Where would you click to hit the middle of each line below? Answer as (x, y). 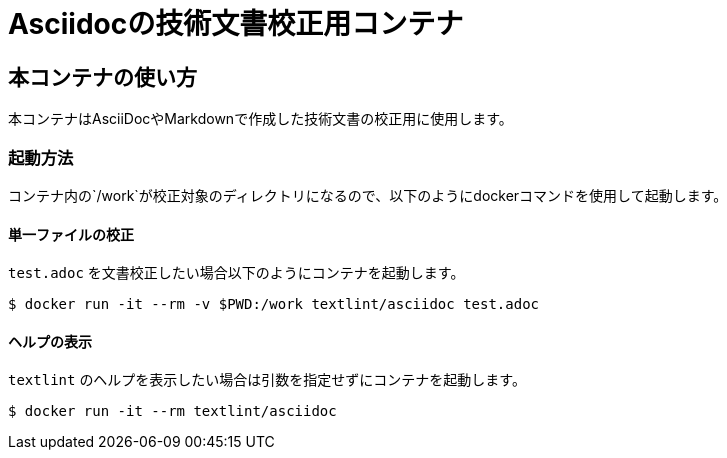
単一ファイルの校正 (71, 234)
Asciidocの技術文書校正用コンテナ (236, 24)
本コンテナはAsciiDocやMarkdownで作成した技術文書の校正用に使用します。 (260, 119)
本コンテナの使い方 (102, 77)
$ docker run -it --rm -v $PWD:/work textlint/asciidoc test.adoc (274, 304)
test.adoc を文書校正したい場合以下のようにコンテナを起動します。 (236, 273)
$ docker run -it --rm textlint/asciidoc (172, 411)
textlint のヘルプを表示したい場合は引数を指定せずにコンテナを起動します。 (267, 380)
